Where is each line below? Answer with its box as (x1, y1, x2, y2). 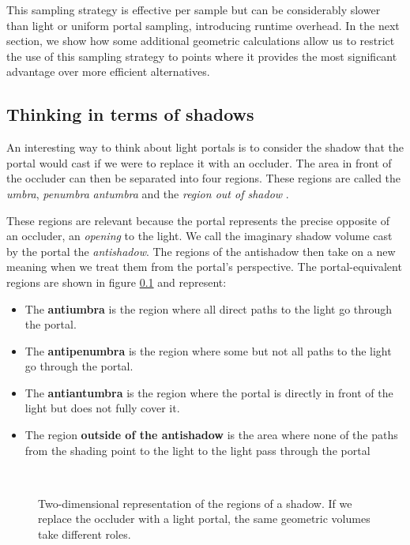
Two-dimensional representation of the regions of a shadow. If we (38, 494, 352, 511)
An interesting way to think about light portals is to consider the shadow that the (6, 139, 404, 156)
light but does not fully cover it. (24, 400, 180, 416)
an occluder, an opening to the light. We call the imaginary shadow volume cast (6, 227, 393, 244)
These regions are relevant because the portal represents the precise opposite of (6, 212, 389, 228)
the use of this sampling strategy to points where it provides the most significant (6, 47, 397, 64)
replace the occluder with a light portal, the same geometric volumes (38, 510, 371, 527)
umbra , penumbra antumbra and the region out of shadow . (6, 185, 289, 201)
